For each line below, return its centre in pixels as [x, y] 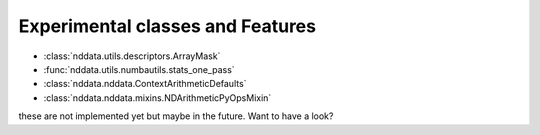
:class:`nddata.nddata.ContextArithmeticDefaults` [145, 84]
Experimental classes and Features [167, 26]
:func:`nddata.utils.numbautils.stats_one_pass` [139, 69]
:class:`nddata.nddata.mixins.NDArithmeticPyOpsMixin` [157, 97]
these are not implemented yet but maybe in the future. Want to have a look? [176, 116]
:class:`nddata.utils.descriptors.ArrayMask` [132, 56]
